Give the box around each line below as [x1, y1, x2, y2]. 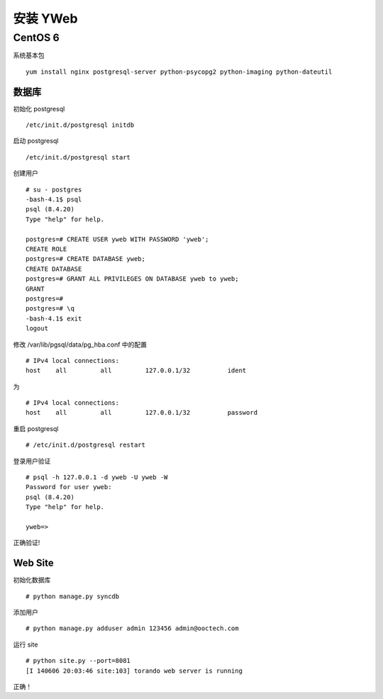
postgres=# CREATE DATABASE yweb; [26, 255, 145, 263]
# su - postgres [26, 185, 82, 194]
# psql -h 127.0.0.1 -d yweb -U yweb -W [26, 474, 168, 481]
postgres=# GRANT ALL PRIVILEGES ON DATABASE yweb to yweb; [26, 275, 239, 283]
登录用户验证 [13, 457, 51, 465]
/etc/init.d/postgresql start [26, 153, 131, 161]
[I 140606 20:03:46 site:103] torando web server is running [26, 666, 243, 675]
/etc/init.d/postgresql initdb [26, 121, 135, 129]
